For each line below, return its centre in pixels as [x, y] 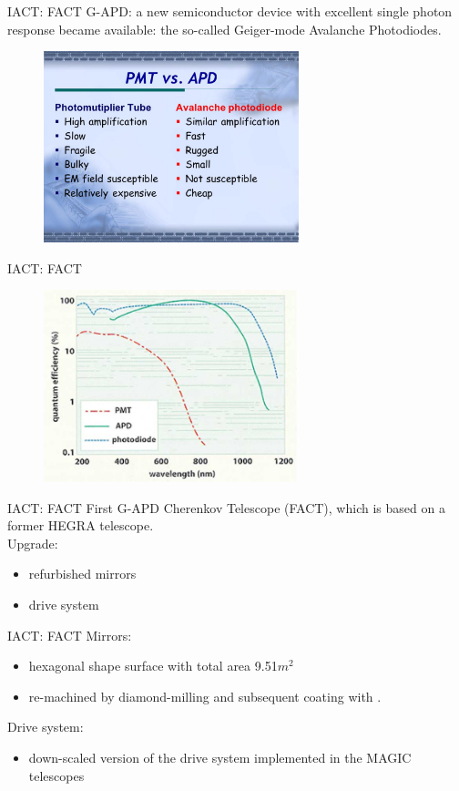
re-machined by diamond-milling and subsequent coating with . [205, 696]
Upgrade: [33, 543]
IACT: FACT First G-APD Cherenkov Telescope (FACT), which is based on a [226, 507]
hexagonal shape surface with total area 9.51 [153, 666]
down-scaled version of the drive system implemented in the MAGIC [220, 757]
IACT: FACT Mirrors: [70, 635]
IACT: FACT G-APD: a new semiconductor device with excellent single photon [230, 11]
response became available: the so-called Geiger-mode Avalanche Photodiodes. [224, 29]
